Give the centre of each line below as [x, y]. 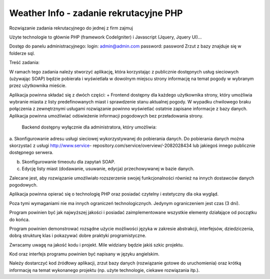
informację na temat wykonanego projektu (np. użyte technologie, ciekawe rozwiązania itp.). [104, 270]
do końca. [19, 219]
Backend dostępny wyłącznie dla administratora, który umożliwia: [89, 127]
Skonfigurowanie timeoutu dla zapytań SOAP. [68, 161]
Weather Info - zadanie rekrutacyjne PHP [96, 13]
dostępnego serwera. [31, 152]
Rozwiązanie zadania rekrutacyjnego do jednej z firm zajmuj [71, 28]
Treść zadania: [24, 62]
